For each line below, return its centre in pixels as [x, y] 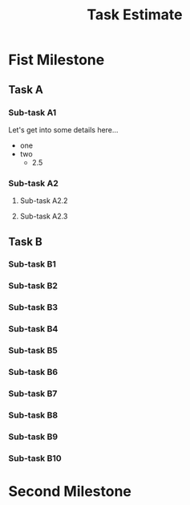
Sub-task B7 [33, 393]
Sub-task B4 [33, 329]
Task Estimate [135, 15]
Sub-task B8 [33, 415]
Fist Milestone [57, 60]
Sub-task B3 [33, 307]
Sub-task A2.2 [44, 201]
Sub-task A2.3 [44, 216]
